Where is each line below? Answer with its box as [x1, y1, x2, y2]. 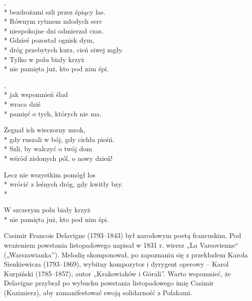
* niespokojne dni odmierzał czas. [4, 25, 104, 35]
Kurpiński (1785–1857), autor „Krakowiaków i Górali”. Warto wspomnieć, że [4, 268, 231, 278]
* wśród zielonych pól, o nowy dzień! [4, 153, 113, 163]
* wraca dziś [4, 98, 41, 109]
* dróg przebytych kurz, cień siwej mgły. [4, 44, 124, 54]
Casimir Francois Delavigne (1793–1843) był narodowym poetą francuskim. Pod [4, 230, 241, 240]
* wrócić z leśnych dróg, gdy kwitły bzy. [4, 179, 123, 189]
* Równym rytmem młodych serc [4, 16, 102, 26]
